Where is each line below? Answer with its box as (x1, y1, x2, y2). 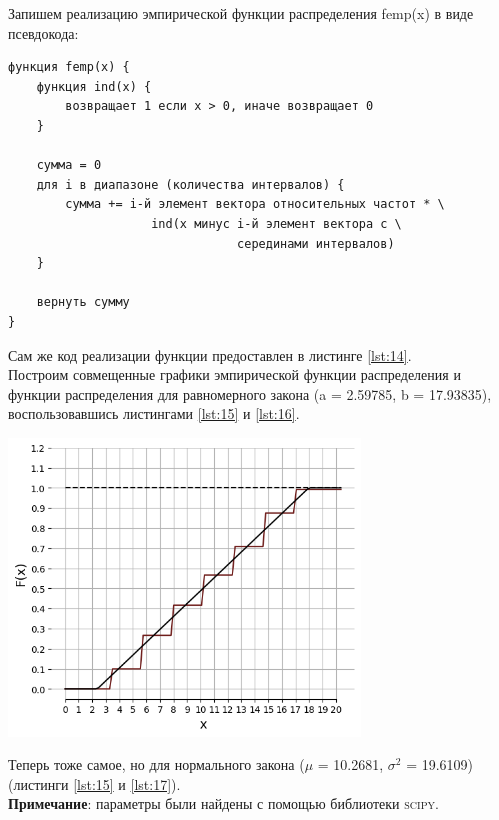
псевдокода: (8, 22, 79, 43)
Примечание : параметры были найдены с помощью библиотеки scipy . (8, 793, 439, 814)
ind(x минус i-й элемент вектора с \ (151, 216, 402, 231)
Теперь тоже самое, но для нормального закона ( (8, 754, 305, 775)
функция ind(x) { (36, 79, 152, 94)
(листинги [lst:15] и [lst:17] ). (8, 773, 181, 794)
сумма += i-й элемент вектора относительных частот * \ (65, 197, 445, 212)
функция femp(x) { (8, 60, 130, 75)
